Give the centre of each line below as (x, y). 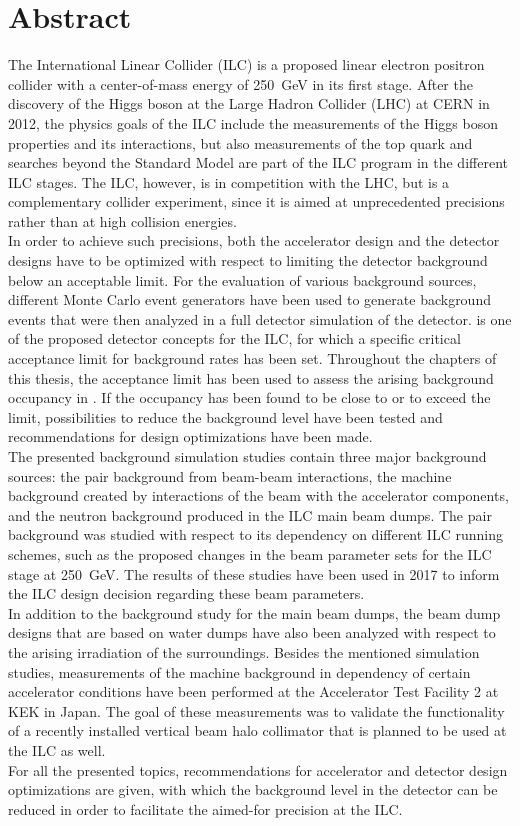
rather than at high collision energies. (122, 220)
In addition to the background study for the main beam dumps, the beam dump (254, 612)
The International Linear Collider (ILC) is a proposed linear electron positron (246, 64)
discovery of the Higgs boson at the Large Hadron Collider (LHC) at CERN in (249, 103)
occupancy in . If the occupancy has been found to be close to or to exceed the (249, 397)
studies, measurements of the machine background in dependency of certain (239, 671)
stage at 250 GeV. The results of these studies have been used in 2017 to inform (254, 573)
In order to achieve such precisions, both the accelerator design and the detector (254, 240)
